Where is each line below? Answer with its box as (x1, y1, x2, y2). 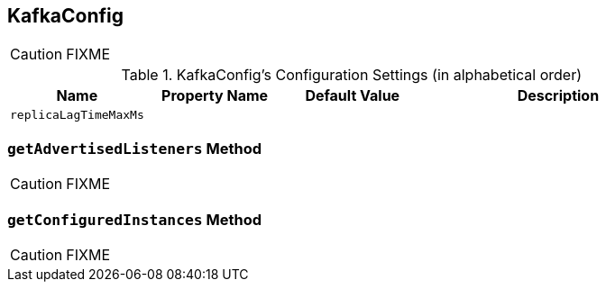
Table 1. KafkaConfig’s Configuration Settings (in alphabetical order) (121, 66, 583, 85)
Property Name (161, 86, 269, 105)
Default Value (305, 86, 400, 105)
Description (517, 86, 600, 105)
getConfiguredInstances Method (7, 210, 262, 229)
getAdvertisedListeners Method (7, 139, 262, 158)
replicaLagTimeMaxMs (10, 108, 144, 122)
